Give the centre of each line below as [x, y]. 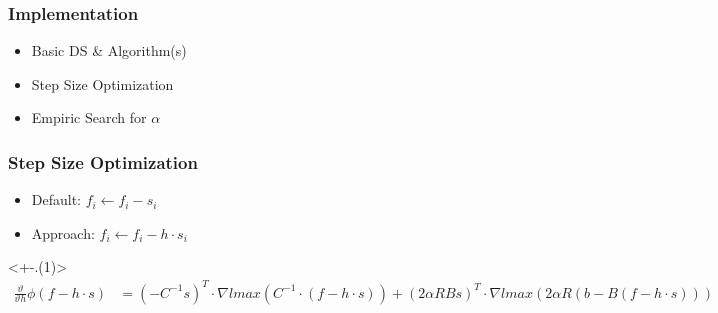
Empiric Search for [89, 117]
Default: [56, 199]
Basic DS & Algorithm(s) [109, 50]
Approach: [63, 232]
